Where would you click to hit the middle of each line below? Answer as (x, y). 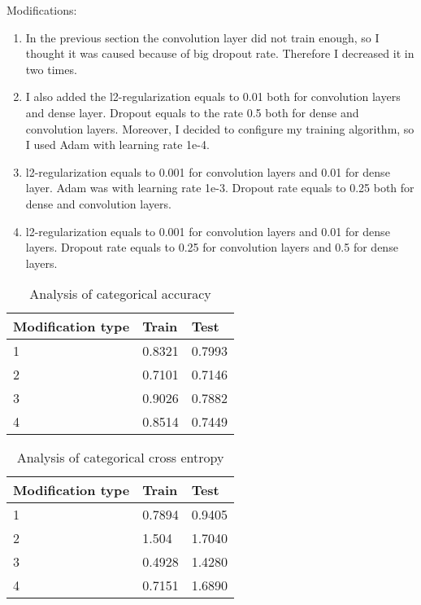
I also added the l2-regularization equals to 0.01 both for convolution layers (213, 96)
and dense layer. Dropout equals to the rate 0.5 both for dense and (192, 112)
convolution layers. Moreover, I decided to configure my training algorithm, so (220, 128)
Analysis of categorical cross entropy (120, 458)
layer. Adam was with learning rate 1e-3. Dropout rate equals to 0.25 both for (220, 188)
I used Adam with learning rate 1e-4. (117, 145)
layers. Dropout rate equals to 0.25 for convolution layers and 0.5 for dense (212, 247)
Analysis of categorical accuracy (120, 294)
